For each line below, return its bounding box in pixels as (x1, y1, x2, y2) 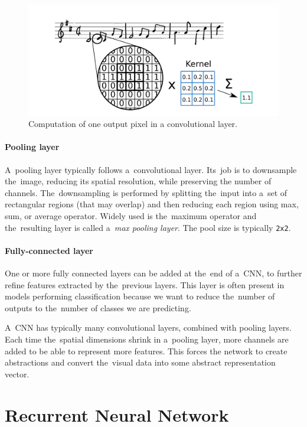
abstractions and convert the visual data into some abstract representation (5, 356, 276, 369)
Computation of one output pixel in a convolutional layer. (28, 118, 237, 130)
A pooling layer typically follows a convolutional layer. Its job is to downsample (5, 163, 297, 175)
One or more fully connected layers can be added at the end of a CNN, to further (5, 266, 302, 279)
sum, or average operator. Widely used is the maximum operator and (5, 209, 257, 221)
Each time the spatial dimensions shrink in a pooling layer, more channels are (5, 333, 289, 345)
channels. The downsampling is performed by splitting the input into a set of (5, 186, 288, 198)
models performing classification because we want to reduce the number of (5, 290, 275, 302)
